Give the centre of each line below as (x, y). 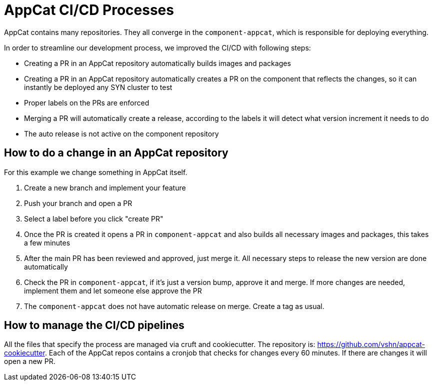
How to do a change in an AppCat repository (116, 153)
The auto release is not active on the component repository (121, 133)
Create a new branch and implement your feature (105, 187)
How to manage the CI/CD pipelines (94, 325)
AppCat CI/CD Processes (89, 10)
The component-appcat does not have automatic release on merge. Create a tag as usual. (174, 306)
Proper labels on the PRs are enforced (87, 102)
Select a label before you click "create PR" (94, 218)
